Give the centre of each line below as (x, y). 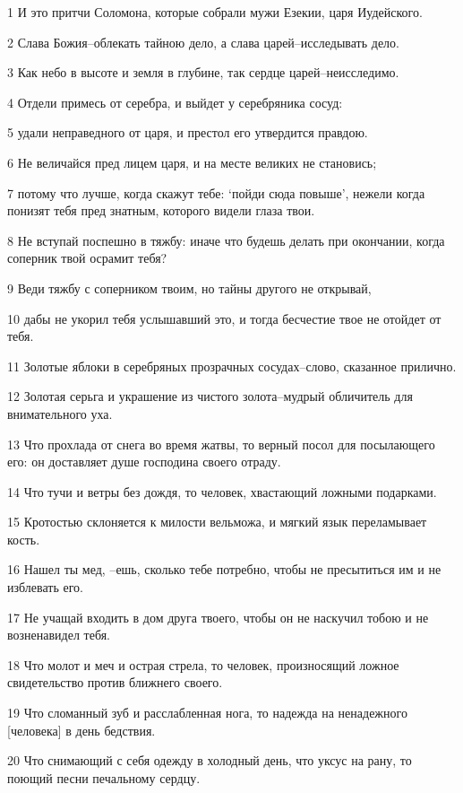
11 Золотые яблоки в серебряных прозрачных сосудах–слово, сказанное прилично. (232, 366)
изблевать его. (45, 587)
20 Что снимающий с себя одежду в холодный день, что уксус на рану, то (210, 760)
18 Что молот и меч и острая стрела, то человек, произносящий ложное (203, 664)
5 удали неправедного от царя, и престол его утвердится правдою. (188, 132)
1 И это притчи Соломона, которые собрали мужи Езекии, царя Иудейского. (215, 12)
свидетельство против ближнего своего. (115, 682)
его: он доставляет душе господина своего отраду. (144, 462)
